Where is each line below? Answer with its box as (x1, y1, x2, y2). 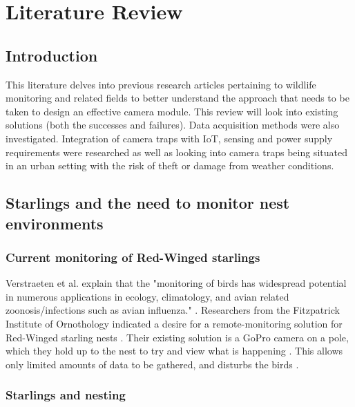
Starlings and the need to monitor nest (6, 192, 290, 214)
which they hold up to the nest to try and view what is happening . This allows (6, 343, 343, 358)
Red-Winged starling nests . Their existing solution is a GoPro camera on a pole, (6, 330, 349, 344)
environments (6, 212, 104, 234)
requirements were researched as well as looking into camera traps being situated (6, 144, 347, 159)
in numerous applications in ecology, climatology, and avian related (6, 289, 289, 303)
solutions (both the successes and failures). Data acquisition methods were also (6, 117, 340, 132)
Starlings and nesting (6, 386, 126, 404)
